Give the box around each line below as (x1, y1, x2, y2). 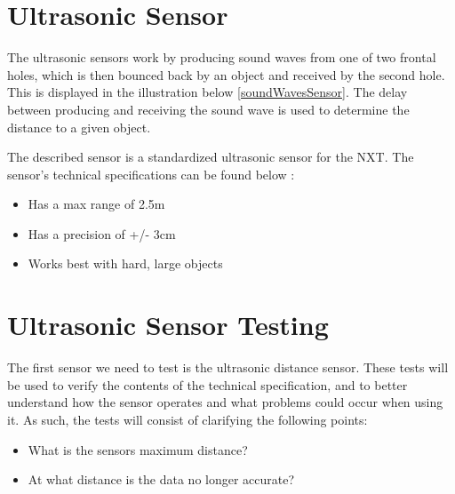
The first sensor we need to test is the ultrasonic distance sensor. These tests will (7, 358, 449, 377)
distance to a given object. (7, 117, 151, 136)
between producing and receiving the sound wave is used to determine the (7, 100, 410, 118)
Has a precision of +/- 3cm (28, 224, 176, 243)
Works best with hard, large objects (28, 254, 223, 273)
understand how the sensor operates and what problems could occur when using (7, 393, 443, 411)
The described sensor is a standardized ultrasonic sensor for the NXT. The (7, 147, 414, 166)
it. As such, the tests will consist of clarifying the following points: (7, 410, 368, 428)
